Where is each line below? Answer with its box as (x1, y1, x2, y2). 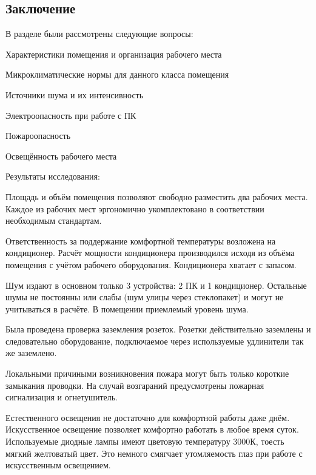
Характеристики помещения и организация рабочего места (5, 47, 222, 60)
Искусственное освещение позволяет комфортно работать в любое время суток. (5, 423, 299, 436)
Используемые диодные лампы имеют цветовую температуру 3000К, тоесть (5, 435, 284, 448)
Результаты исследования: (5, 170, 100, 183)
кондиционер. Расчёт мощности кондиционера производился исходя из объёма (5, 246, 295, 259)
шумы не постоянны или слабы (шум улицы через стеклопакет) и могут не (5, 291, 284, 303)
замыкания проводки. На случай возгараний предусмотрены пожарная (5, 379, 264, 391)
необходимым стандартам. (5, 214, 102, 227)
